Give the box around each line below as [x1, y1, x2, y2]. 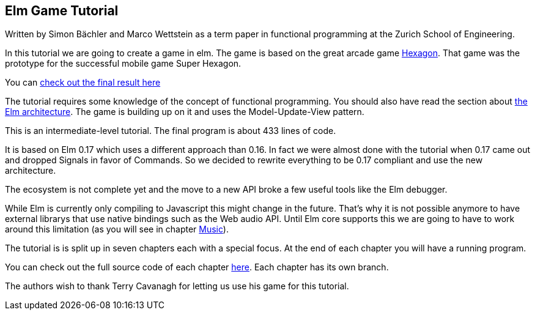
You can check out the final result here [5, 77, 161, 88]
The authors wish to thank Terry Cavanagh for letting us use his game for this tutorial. [5, 281, 349, 292]
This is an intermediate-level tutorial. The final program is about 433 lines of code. [5, 125, 336, 136]
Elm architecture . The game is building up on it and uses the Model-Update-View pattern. [5, 106, 364, 117]
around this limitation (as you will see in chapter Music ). [5, 224, 229, 235]
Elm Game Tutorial [5, 3, 119, 18]
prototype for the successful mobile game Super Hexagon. [5, 58, 242, 69]
